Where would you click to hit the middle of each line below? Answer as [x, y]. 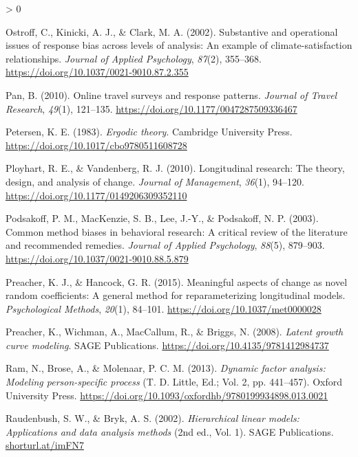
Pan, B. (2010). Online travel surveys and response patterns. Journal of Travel [171, 94]
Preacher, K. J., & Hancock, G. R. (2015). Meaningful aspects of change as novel [177, 281]
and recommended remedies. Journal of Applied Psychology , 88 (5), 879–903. [165, 245]
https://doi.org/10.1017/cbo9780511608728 [96, 145]
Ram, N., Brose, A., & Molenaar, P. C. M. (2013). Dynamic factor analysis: [166, 368]
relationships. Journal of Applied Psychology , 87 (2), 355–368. [134, 58]
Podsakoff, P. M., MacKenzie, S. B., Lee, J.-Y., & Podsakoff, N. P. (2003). [162, 218]
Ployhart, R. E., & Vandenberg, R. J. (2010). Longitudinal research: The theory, [175, 168]
